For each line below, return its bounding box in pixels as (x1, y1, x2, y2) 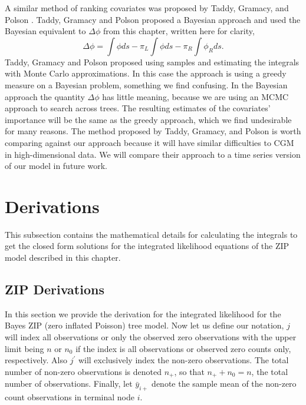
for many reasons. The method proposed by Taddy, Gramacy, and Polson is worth (5, 125, 301, 137)
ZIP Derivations (5, 280, 104, 298)
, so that (174, 365, 205, 377)
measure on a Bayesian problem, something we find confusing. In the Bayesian (5, 78, 288, 91)
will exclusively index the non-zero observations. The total (78, 354, 289, 366)
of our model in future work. (5, 160, 107, 172)
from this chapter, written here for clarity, (103, 25, 255, 37)
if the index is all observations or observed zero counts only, (75, 342, 291, 354)
